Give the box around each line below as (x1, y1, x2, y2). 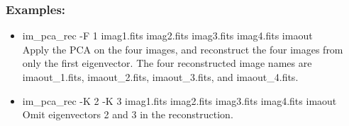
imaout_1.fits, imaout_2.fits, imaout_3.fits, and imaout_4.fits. (22, 70, 299, 84)
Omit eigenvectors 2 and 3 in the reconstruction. (22, 107, 233, 122)
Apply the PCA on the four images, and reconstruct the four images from (22, 42, 343, 56)
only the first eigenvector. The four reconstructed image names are (22, 56, 312, 70)
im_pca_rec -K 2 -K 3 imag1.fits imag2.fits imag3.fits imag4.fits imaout (22, 93, 337, 108)
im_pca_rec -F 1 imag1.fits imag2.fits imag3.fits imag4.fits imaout (22, 28, 313, 43)
